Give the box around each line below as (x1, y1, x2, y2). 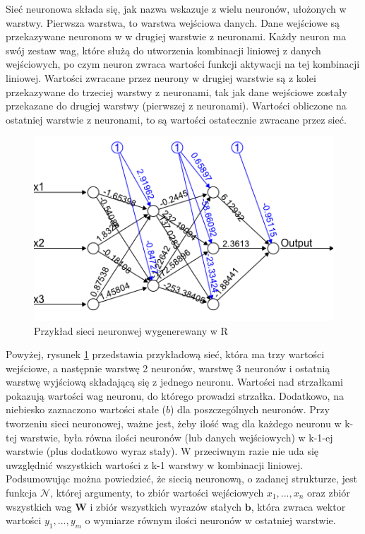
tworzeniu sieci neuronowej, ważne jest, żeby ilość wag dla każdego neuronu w (6, 416, 342, 431)
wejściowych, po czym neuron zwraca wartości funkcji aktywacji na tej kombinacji (6, 57, 360, 71)
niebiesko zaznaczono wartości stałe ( (6, 402, 166, 417)
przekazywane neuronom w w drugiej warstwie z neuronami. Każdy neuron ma (6, 29, 347, 44)
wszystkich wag (6, 499, 72, 514)
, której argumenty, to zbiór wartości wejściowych (50, 485, 264, 500)
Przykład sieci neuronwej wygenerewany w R (34, 323, 228, 338)
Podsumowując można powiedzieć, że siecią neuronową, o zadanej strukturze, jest (6, 471, 357, 486)
